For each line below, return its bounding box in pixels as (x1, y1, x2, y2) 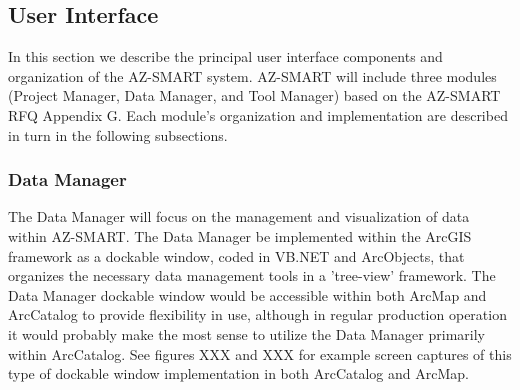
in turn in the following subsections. (8, 124, 228, 145)
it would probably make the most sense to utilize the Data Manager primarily (8, 323, 485, 344)
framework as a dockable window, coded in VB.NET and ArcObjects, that (8, 245, 465, 266)
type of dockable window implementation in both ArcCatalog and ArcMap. (8, 363, 469, 384)
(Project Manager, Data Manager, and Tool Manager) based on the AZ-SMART (8, 85, 501, 106)
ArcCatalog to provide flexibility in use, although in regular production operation (8, 304, 507, 325)
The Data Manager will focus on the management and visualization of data (8, 206, 470, 227)
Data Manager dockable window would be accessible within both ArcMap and (8, 284, 487, 305)
